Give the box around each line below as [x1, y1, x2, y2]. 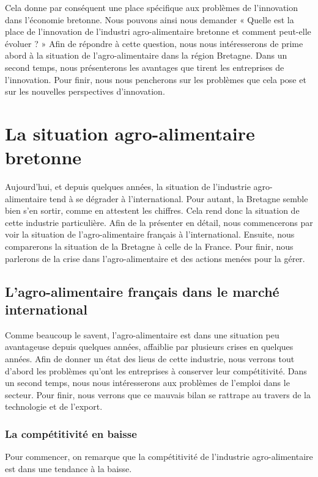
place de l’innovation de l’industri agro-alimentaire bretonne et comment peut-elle [5, 25, 311, 38]
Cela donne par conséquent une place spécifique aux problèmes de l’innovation [5, 1, 298, 13]
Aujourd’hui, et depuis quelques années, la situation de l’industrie [5, 180, 251, 193]
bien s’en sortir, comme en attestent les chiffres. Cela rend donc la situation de [5, 204, 300, 217]
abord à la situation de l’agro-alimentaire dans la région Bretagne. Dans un [5, 49, 287, 62]
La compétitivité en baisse [5, 426, 137, 441]
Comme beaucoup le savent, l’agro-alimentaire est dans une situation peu [5, 328, 279, 341]
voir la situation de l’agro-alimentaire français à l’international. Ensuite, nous [5, 228, 295, 241]
